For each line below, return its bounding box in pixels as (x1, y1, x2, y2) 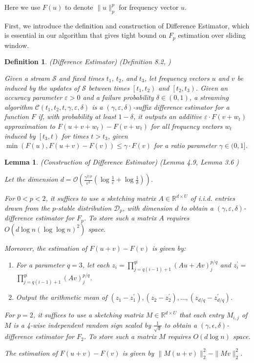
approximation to (4, 121, 55, 131)
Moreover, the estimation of (4, 242, 87, 253)
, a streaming (189, 92, 229, 102)
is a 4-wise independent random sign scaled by (13, 319, 151, 330)
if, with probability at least (38, 111, 116, 121)
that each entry (179, 310, 224, 320)
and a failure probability (83, 92, 154, 102)
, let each (82, 259, 110, 269)
